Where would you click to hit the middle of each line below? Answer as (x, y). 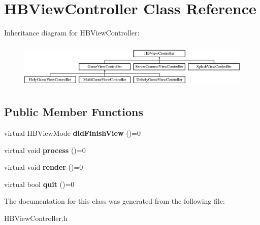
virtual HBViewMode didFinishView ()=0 (73, 133)
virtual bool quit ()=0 (39, 184)
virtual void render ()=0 (44, 167)
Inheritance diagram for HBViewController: (72, 33)
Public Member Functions (74, 112)
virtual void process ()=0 (45, 150)
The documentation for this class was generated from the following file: (115, 201)
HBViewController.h (36, 218)
